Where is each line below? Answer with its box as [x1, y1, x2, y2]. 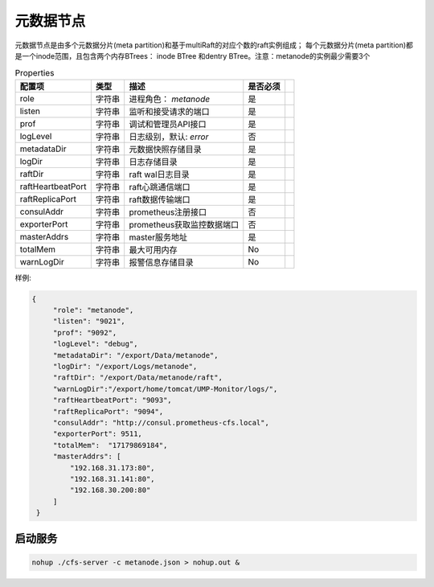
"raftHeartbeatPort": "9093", [52, 396, 172, 405]
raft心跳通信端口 [129, 181, 190, 192]
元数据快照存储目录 [129, 143, 202, 154]
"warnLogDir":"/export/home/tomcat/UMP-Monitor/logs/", [52, 384, 278, 393]
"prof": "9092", [52, 328, 117, 337]
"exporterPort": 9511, [52, 429, 142, 438]
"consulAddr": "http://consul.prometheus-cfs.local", [52, 418, 269, 427]
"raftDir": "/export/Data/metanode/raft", [52, 373, 223, 382]
